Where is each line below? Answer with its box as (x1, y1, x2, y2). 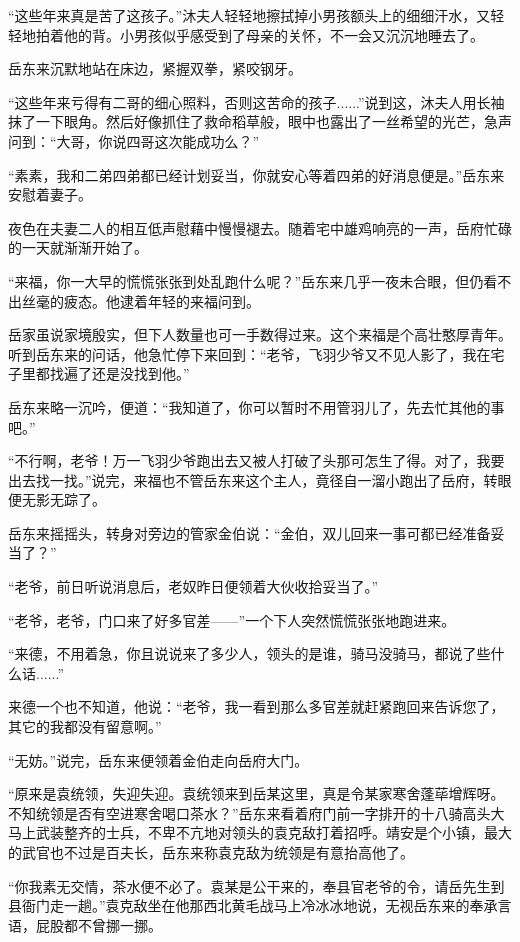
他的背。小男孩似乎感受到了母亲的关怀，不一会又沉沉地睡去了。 (63, 24, 484, 45)
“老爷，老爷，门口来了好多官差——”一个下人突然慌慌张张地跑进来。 (8, 609, 456, 630)
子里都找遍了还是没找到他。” (8, 363, 190, 384)
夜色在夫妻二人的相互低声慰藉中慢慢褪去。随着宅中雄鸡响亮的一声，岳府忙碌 (8, 217, 512, 238)
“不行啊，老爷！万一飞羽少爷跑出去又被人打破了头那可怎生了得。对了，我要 (8, 450, 505, 471)
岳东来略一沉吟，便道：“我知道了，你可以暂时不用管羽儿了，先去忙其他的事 (8, 396, 505, 417)
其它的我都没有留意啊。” (8, 716, 162, 737)
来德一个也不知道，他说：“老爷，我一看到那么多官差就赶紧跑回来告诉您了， (8, 696, 505, 717)
